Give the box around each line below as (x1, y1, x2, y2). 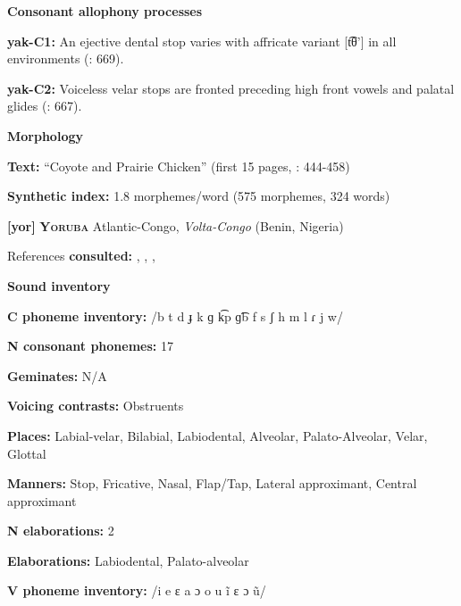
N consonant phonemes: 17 (7, 336, 173, 355)
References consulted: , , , (7, 246, 155, 265)
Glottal (7, 444, 46, 462)
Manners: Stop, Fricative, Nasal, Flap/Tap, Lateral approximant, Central (7, 474, 417, 493)
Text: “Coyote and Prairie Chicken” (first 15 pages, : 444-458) (7, 156, 350, 175)
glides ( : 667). (7, 96, 82, 115)
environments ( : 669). (7, 49, 124, 68)
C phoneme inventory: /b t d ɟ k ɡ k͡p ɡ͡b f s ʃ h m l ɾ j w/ (7, 306, 343, 325)
